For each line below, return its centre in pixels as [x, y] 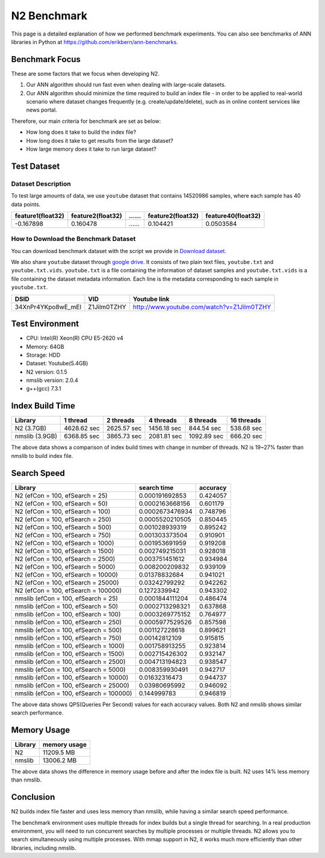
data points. [26, 204]
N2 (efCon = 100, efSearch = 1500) [64, 551]
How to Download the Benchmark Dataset [73, 239]
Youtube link [151, 299]
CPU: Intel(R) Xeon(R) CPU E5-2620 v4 [75, 338]
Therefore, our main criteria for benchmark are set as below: [86, 121]
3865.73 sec [124, 436]
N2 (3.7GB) [31, 428]
